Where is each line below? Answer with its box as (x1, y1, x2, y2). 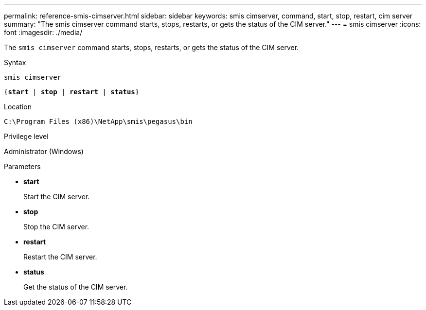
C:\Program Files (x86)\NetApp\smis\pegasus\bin (4, 118, 193, 125)
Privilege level (4, 132, 49, 140)
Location (4, 103, 32, 111)
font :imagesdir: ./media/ (4, 28, 83, 36)
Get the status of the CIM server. (23, 283, 128, 291)
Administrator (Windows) (4, 147, 84, 155)
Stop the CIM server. (23, 223, 89, 231)
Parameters (4, 162, 41, 171)
